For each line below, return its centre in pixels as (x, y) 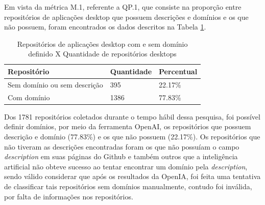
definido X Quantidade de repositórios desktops (102, 54)
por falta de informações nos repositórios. (69, 196)
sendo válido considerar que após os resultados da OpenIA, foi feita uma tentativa (132, 176)
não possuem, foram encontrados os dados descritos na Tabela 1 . (105, 27)
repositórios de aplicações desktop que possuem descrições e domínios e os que (126, 17)
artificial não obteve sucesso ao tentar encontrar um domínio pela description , (126, 166)
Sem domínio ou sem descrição (55, 84)
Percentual (178, 71)
